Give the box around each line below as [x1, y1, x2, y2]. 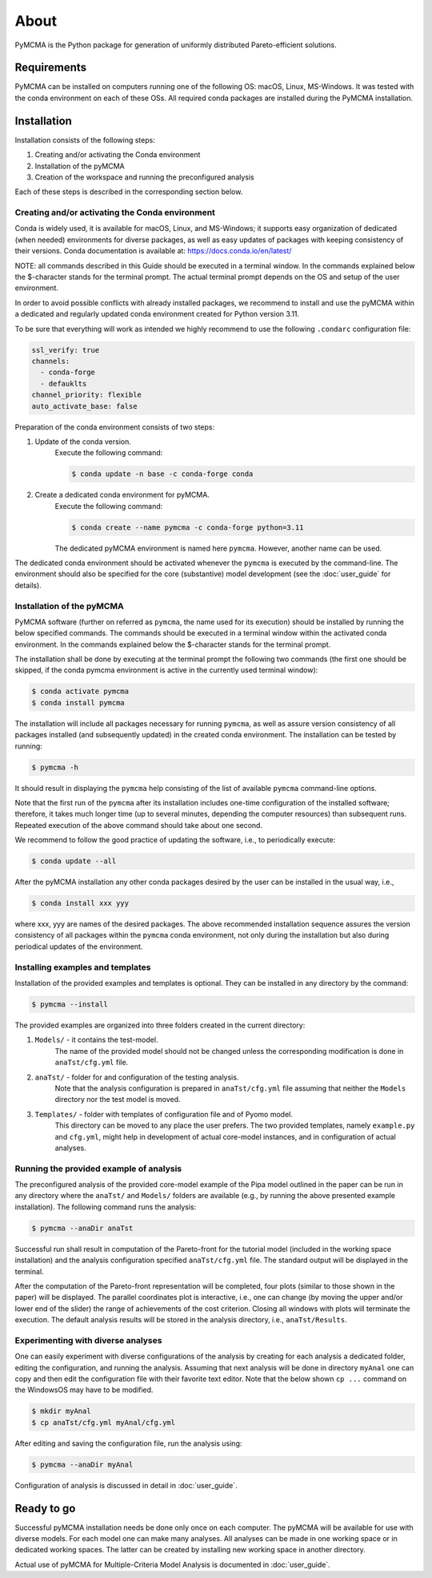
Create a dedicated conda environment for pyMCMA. [34, 490, 210, 500]
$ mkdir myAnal [31, 1406, 91, 1416]
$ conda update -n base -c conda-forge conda [71, 470, 254, 478]
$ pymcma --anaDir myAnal [31, 1459, 134, 1469]
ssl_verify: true [31, 345, 100, 354]
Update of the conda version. [34, 437, 131, 446]
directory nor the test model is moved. [54, 1095, 181, 1104]
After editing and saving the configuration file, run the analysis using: [14, 1439, 242, 1448]
